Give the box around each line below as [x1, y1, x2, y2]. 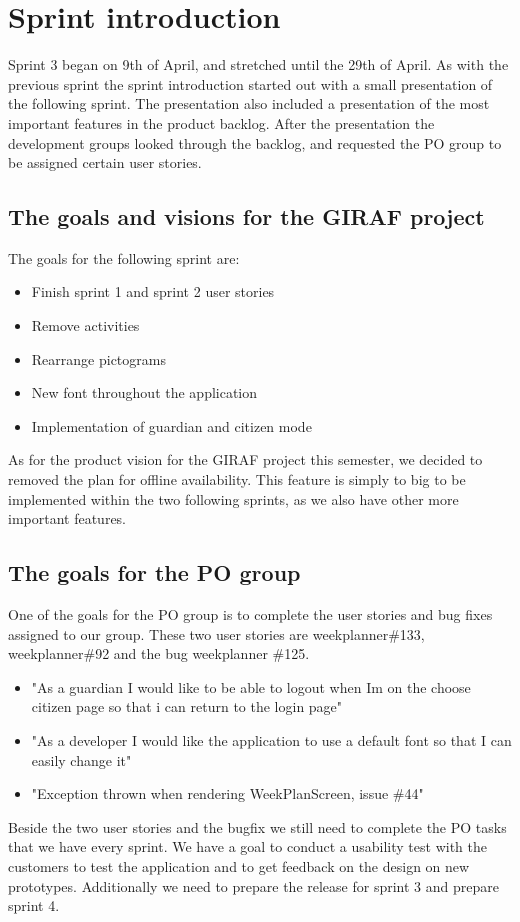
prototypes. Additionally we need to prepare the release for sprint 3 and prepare [8, 875, 499, 896]
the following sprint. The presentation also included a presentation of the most [8, 93, 490, 114]
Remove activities [31, 315, 140, 336]
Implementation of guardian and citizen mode [31, 415, 312, 436]
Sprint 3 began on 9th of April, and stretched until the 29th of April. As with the [8, 54, 509, 75]
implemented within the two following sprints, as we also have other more [8, 488, 459, 509]
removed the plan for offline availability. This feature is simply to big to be [8, 469, 466, 490]
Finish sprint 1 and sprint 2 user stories [31, 281, 275, 302]
